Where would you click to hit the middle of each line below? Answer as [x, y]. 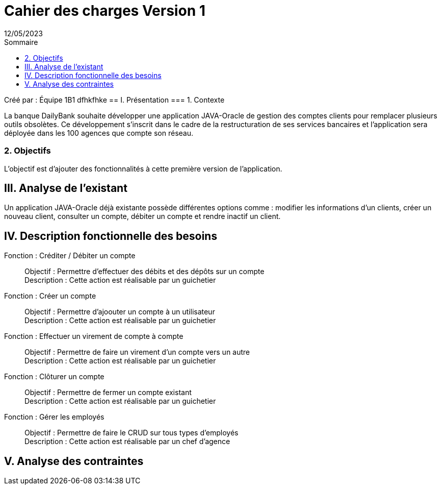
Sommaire [21, 42]
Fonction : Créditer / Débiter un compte [70, 256]
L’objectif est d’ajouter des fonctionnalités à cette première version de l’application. [143, 168]
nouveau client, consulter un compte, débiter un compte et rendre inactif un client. [142, 216]
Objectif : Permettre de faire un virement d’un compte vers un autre [137, 352]
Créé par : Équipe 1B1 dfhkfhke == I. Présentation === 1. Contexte [114, 100]
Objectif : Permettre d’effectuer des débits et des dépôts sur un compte [145, 272]
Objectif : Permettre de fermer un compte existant [108, 393]
